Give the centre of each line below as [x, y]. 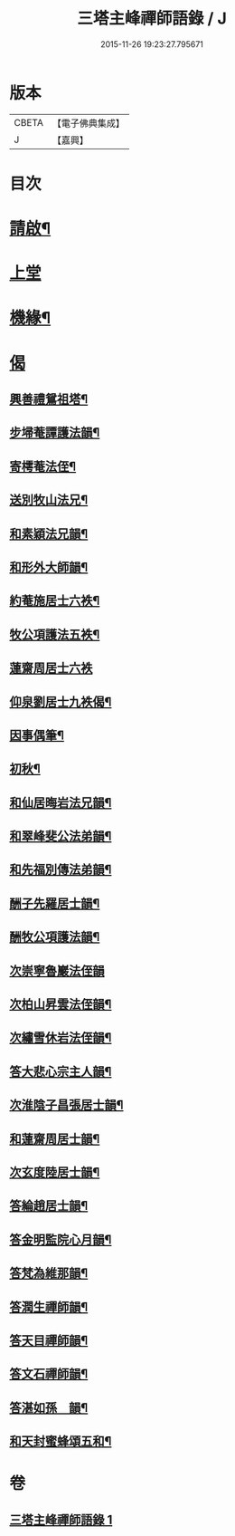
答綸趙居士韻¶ [49, 1206]
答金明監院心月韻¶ [61, 1239]
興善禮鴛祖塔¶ [49, 399]
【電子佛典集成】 [88, 123]
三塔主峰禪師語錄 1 [61, 1519]
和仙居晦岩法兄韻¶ [61, 802]
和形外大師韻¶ [49, 567]
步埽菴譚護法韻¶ [55, 432]
